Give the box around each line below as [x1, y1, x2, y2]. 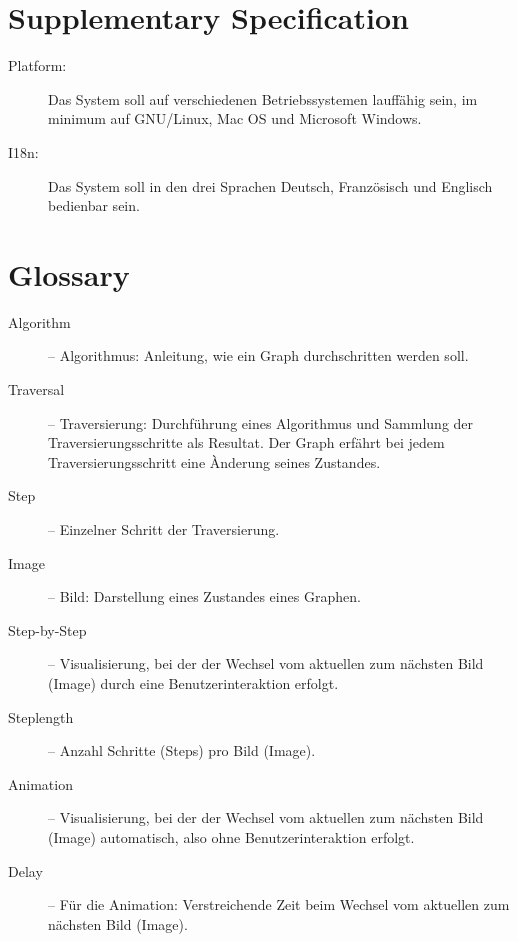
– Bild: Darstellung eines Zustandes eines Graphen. [48, 586, 361, 607]
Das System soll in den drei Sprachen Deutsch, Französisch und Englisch [48, 175, 493, 196]
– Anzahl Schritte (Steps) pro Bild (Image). [48, 740, 316, 761]
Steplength [8, 706, 74, 727]
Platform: [8, 55, 67, 76]
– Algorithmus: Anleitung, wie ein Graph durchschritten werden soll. [48, 345, 469, 366]
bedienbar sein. [48, 195, 140, 216]
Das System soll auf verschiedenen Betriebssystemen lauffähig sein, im [48, 88, 478, 109]
